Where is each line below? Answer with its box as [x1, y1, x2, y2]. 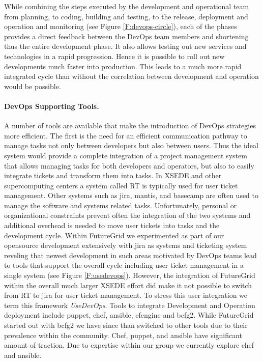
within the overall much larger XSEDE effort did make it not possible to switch [4, 280, 252, 290]
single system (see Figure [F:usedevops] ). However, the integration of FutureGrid [4, 270, 255, 281]
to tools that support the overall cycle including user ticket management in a [4, 260, 244, 270]
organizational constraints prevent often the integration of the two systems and [4, 210, 251, 220]
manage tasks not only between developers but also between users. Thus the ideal [4, 140, 258, 151]
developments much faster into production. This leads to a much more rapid [4, 61, 242, 71]
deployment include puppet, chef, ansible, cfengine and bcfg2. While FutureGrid [4, 310, 254, 320]
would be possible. [4, 80, 61, 91]
